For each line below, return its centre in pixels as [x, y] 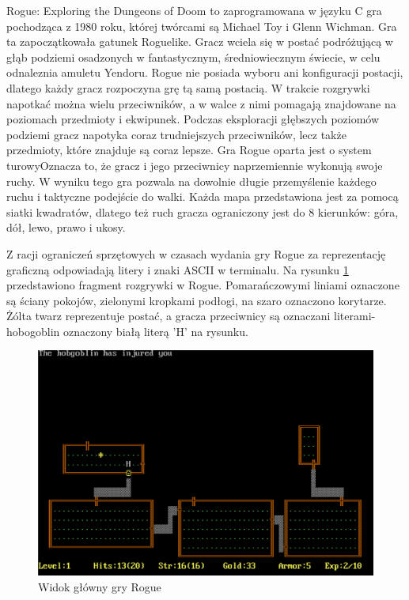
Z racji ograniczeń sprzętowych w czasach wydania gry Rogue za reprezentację [196, 253]
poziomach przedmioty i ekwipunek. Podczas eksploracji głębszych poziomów [193, 119]
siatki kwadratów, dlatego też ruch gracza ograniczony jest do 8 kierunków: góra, [203, 211]
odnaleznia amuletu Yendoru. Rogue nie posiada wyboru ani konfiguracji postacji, [205, 72]
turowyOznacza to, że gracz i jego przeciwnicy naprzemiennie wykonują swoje [195, 165]
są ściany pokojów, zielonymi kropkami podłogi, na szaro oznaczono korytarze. [197, 300]
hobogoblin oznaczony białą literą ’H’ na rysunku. [127, 331]
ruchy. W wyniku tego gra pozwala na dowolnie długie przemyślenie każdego [191, 181]
